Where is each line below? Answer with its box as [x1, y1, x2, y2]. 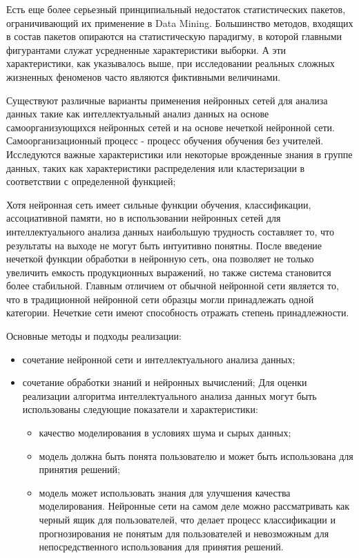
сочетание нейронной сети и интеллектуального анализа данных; [22, 352, 295, 366]
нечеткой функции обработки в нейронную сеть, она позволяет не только [6, 251, 314, 266]
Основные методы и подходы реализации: [6, 329, 182, 343]
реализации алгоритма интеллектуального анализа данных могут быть [22, 388, 317, 403]
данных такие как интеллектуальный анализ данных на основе [6, 106, 269, 121]
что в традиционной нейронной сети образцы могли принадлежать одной [6, 291, 314, 306]
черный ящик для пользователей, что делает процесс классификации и [39, 512, 336, 526]
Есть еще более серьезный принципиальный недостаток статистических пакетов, [6, 2, 346, 16]
